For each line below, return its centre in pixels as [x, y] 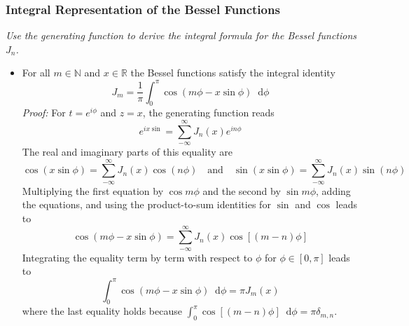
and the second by [242, 190]
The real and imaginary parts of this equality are [127, 152]
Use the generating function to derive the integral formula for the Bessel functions [181, 35]
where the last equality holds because [102, 311]
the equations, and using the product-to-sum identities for [146, 204]
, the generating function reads [208, 113]
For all [36, 73]
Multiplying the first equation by [93, 190]
